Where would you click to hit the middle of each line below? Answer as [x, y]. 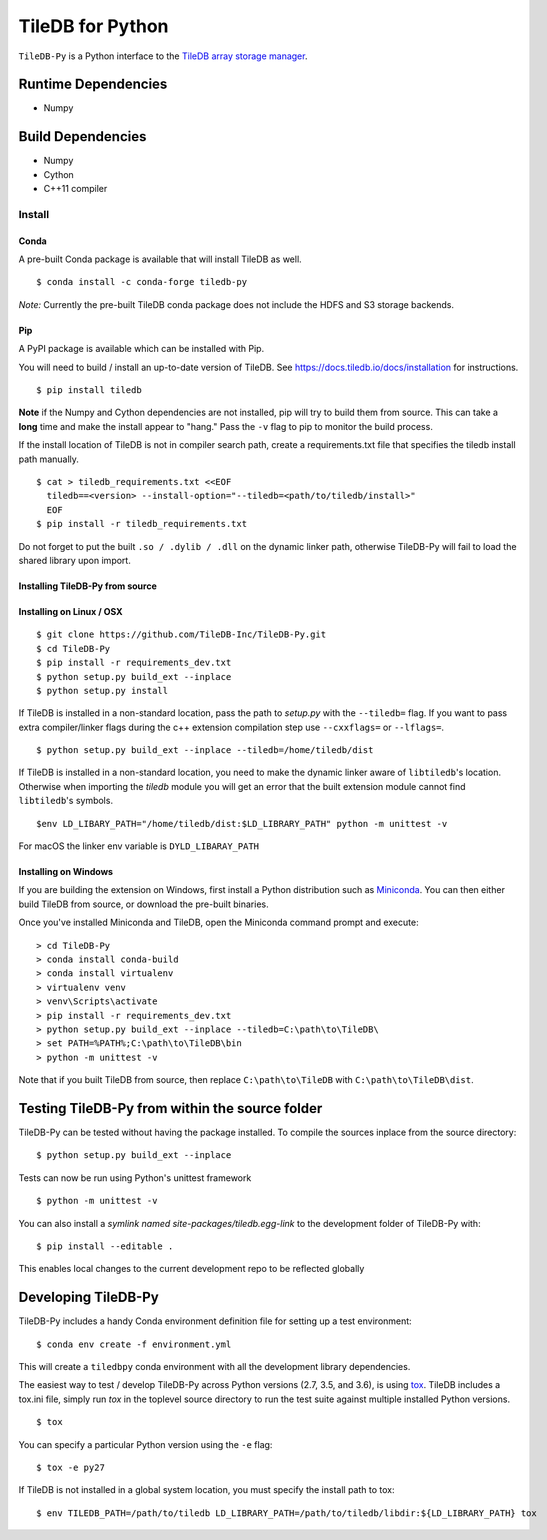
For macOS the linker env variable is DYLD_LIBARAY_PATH [139, 846]
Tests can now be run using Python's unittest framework [135, 1177]
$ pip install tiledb [89, 390]
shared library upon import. [75, 560]
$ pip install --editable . [105, 1246]
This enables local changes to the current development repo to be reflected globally [191, 1269]
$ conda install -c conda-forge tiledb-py [142, 282]
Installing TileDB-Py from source [87, 586]
